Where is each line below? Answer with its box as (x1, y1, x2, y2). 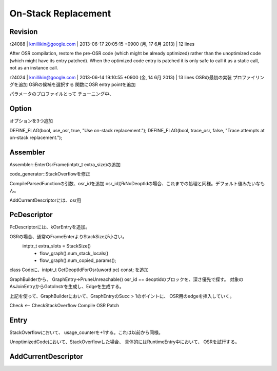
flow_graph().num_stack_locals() (39, 250, 109, 256)
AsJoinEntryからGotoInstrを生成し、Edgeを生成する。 (9, 284, 124, 290)
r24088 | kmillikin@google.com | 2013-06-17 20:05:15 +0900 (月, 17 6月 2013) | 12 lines (9, 41, 195, 47)
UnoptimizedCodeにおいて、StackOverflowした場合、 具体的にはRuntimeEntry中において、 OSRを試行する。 (9, 339, 240, 345)
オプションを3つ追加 (9, 118, 53, 124)
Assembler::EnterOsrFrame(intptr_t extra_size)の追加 (9, 162, 121, 167)
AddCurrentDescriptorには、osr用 (9, 197, 82, 203)
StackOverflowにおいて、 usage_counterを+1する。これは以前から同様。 (9, 329, 164, 335)
